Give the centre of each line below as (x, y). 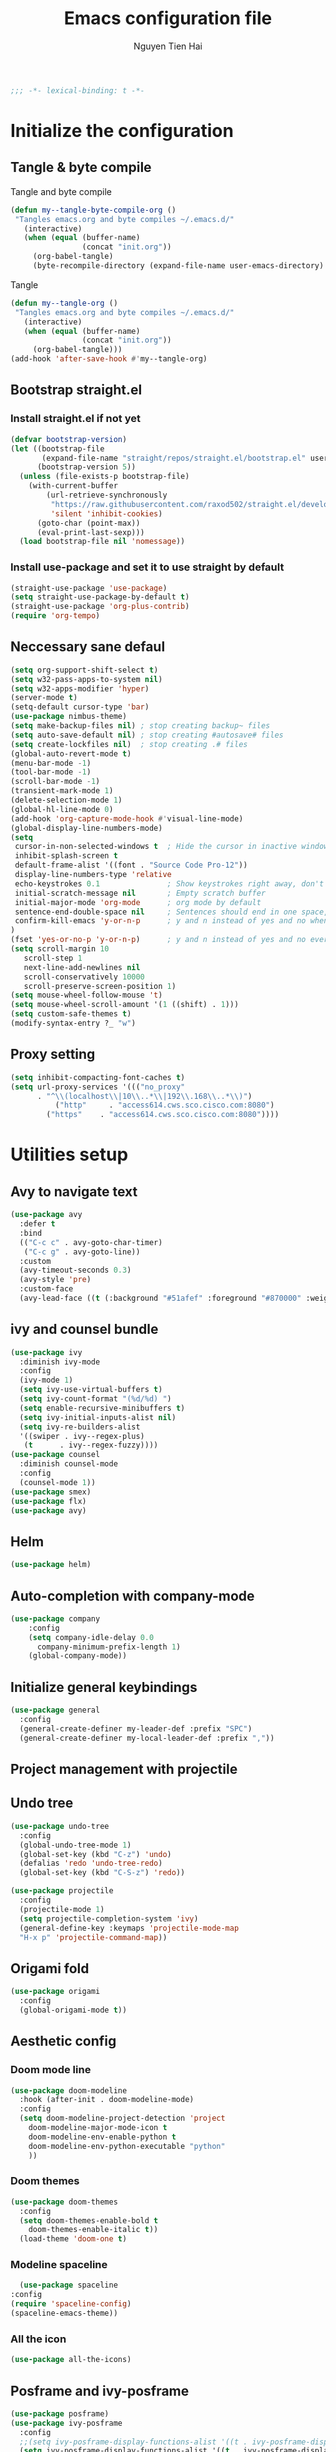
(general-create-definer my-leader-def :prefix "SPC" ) (136, 1728)
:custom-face (46, 1289)
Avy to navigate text (74, 1191)
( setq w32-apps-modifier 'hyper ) (80, 688)
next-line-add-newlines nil (82, 967)
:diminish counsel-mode (68, 1464)
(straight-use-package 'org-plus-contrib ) (100, 607)
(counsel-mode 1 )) (58, 1482)
